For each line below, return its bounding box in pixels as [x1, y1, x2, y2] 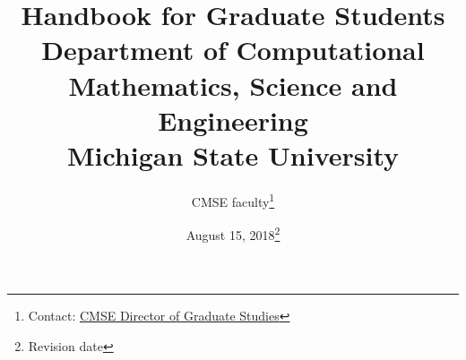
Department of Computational [41, 31, 425, 68]
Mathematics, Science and [68, 66, 398, 103]
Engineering [158, 101, 308, 138]
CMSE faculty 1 [191, 189, 275, 210]
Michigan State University [66, 136, 400, 173]
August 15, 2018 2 [186, 223, 280, 244]
